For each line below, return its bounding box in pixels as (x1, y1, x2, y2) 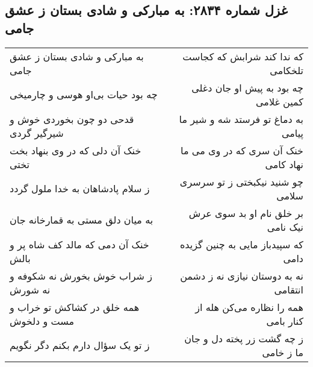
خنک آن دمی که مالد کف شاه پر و (10, 237, 149, 251)
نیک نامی (267, 219, 303, 234)
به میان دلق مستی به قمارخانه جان (10, 213, 153, 227)
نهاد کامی (265, 157, 303, 171)
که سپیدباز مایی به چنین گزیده (179, 237, 303, 251)
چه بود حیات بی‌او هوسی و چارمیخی (10, 87, 158, 102)
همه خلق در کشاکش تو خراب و (10, 300, 140, 314)
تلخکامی (270, 63, 303, 77)
